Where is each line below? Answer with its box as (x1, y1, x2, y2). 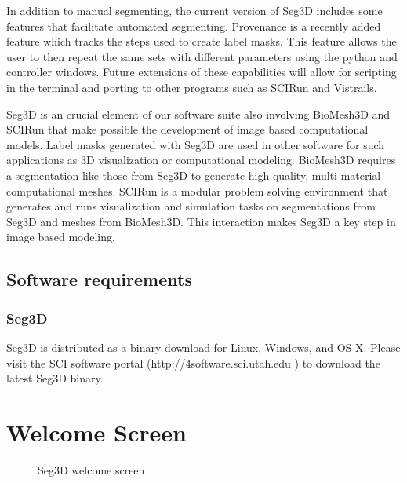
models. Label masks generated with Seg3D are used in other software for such (6, 136, 385, 152)
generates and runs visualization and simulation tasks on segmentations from (6, 198, 376, 214)
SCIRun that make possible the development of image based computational (6, 121, 369, 137)
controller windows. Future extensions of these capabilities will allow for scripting (6, 64, 397, 80)
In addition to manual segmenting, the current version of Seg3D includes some (6, 2, 383, 18)
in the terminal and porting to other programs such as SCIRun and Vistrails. (6, 79, 377, 95)
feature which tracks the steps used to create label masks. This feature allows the (6, 33, 397, 49)
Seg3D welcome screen (38, 461, 145, 478)
